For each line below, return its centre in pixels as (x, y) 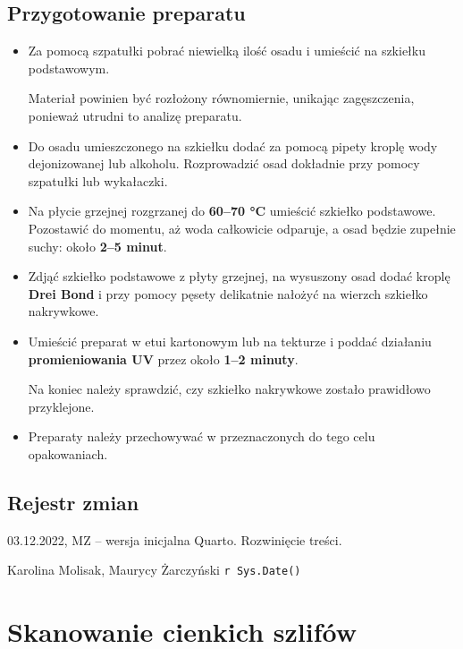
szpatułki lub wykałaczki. (98, 180)
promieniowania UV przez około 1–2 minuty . (163, 359)
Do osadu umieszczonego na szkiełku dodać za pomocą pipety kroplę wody (233, 145)
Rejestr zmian (73, 502)
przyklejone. (61, 406)
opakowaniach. (68, 453)
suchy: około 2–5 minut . (97, 246)
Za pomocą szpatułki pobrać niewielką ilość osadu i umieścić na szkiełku (227, 51)
